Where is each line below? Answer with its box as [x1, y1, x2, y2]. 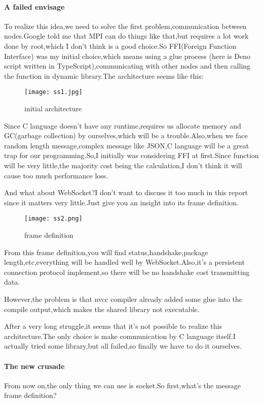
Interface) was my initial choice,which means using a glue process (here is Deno [4, 50, 251, 61]
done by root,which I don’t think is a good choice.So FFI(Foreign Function [4, 40, 237, 51]
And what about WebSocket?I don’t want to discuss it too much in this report [4, 187, 248, 198]
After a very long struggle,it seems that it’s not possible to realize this [4, 321, 222, 331]
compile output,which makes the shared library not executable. [4, 303, 200, 314]
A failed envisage [4, 1, 65, 12]
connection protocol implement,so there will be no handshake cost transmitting [4, 266, 250, 277]
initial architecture [24, 103, 82, 114]
